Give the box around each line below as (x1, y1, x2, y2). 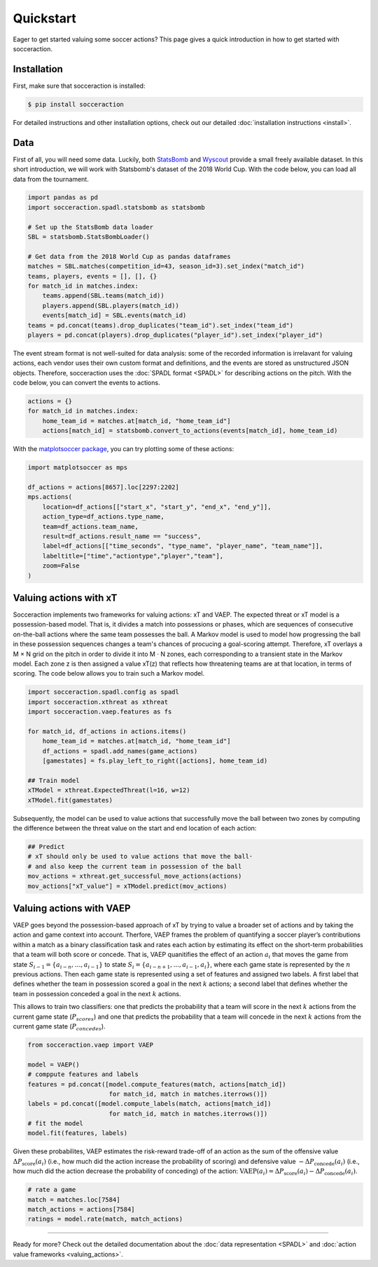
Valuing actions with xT (13, 591, 118, 603)
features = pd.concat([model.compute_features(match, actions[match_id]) (27, 1080, 286, 1088)
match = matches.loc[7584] (27, 1195, 120, 1203)
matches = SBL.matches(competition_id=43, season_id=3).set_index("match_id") (27, 262, 304, 270)
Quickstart (13, 11, 77, 26)
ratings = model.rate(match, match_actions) (27, 1215, 183, 1224)
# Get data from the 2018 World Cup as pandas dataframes (27, 253, 231, 260)
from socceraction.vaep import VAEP (27, 1040, 154, 1049)
